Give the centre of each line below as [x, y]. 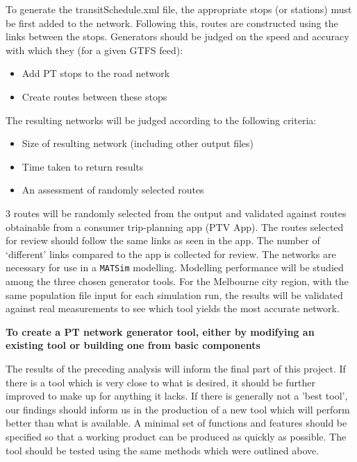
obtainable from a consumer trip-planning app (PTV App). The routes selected [175, 226]
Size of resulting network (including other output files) [138, 143]
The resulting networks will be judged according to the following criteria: [161, 120]
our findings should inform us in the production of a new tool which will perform [178, 409]
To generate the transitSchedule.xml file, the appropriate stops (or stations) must [179, 9]
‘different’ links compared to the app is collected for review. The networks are [171, 254]
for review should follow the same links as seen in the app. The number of [163, 240]
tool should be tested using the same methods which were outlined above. [163, 450]
